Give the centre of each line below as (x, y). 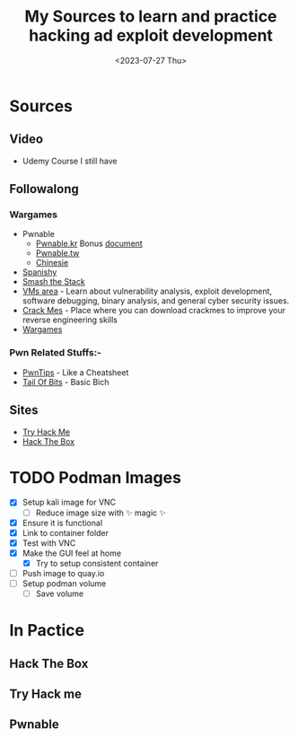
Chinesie (52, 263)
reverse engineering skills (70, 320)
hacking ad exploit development (151, 35)
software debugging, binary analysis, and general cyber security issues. (156, 301)
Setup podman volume (64, 583)
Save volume (59, 593)
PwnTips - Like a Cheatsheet (75, 372)
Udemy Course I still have (70, 161)
